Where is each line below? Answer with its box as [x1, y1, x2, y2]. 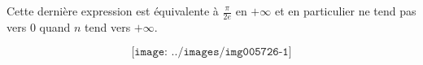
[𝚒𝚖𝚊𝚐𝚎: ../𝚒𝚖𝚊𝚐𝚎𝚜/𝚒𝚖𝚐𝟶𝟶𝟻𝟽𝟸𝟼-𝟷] [131, 46, 292, 58]
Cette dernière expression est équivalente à [7, 2, 219, 19]
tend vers [85, 18, 131, 35]
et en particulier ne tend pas [274, 2, 416, 19]
